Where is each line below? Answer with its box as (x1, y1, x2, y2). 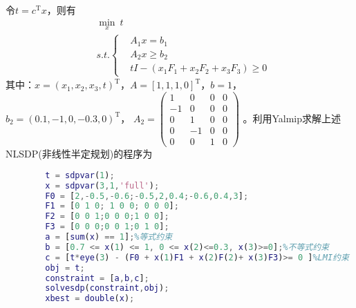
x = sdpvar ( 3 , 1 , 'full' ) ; (45, 180, 160, 191)
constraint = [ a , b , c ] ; (45, 273, 149, 283)
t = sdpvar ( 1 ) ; (45, 170, 115, 180)
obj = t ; (45, 262, 85, 273)
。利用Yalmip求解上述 (243, 110, 341, 125)
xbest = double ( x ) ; (45, 293, 135, 304)
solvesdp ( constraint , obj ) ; (45, 283, 169, 293)
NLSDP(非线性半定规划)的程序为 (6, 146, 153, 161)
